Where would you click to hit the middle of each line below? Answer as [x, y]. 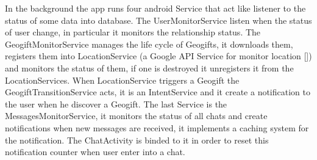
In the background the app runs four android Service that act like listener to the [155, 8]
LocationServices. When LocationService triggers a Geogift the [122, 80]
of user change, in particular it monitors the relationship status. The [133, 32]
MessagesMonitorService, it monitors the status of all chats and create [136, 116]
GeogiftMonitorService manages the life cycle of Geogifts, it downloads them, [149, 44]
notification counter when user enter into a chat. [95, 152]
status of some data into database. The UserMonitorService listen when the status [158, 20]
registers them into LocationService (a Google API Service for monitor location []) [158, 56]
